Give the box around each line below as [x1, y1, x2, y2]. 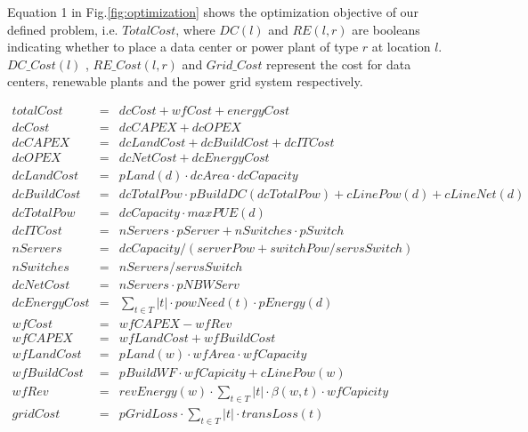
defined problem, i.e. [7, 20, 118, 38]
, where [175, 20, 215, 38]
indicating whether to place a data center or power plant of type [7, 37, 359, 56]
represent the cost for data [266, 54, 411, 73]
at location [371, 37, 431, 56]
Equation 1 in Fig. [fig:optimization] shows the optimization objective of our [7, 3, 418, 20]
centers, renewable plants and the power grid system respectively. [7, 72, 363, 91]
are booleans [352, 20, 420, 38]
